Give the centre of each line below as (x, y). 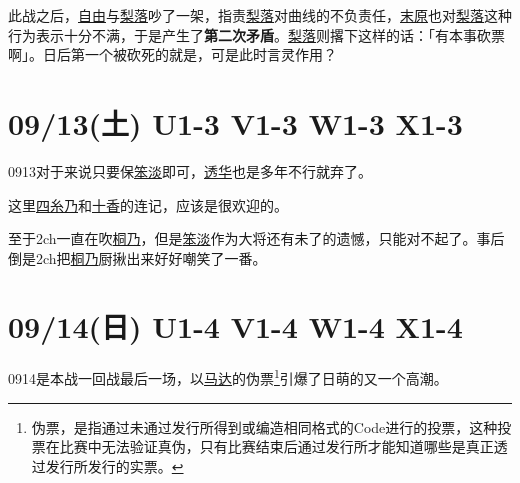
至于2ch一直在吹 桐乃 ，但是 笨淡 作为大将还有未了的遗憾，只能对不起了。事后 (256, 238)
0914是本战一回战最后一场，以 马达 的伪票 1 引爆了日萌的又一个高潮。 (228, 377)
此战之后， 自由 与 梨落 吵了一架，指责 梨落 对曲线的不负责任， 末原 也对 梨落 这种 (260, 15)
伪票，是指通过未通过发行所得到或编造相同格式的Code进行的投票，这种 (264, 426)
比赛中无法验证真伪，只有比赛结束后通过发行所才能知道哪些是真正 (276, 446)
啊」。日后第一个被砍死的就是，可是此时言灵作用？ (172, 54)
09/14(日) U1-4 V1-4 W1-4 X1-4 (235, 326)
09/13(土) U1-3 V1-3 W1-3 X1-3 (235, 122)
